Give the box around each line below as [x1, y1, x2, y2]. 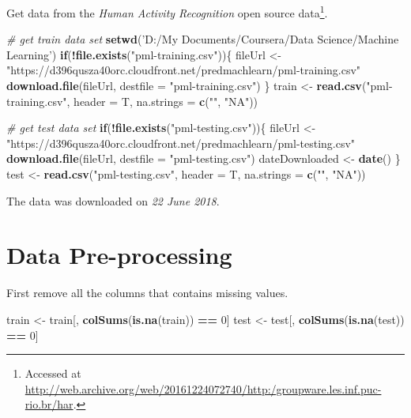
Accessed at [25, 365, 81, 382]
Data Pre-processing [6, 239, 232, 271]
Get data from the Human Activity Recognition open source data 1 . [6, 2, 328, 21]
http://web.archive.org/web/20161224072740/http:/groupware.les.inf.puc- [25, 380, 382, 397]
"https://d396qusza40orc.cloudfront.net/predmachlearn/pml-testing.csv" [6, 134, 356, 151]
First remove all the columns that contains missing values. [6, 284, 288, 301]
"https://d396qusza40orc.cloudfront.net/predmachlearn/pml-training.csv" [6, 62, 361, 78]
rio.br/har [25, 396, 74, 412]
